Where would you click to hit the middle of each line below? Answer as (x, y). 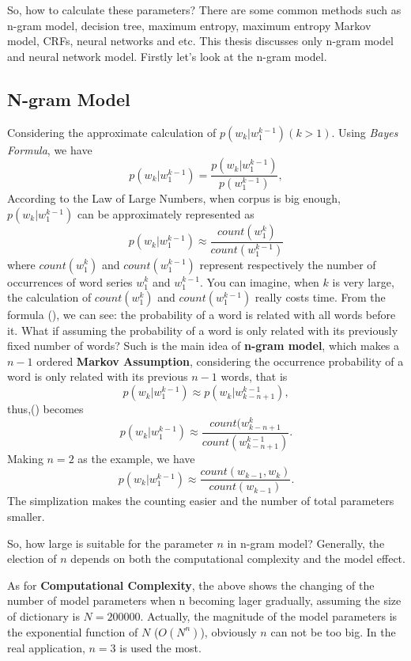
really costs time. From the (320, 297)
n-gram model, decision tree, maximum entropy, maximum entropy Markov (189, 25)
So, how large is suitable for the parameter (110, 543)
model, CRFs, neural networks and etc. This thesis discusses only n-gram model (200, 41)
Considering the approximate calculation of (112, 132)
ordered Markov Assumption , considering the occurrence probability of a (220, 361)
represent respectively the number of (288, 264)
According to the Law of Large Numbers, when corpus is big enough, (174, 198)
